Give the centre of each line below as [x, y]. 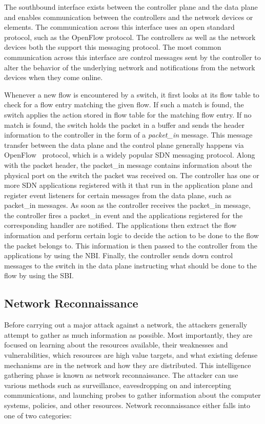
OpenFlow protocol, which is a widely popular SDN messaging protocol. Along [130, 155]
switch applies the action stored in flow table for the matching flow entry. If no [128, 114]
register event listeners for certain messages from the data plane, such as [118, 195]
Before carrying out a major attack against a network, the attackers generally [126, 325]
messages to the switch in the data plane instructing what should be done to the [130, 265]
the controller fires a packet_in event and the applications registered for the [124, 215]
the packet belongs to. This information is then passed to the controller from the [131, 245]
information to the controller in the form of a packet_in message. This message [128, 135]
